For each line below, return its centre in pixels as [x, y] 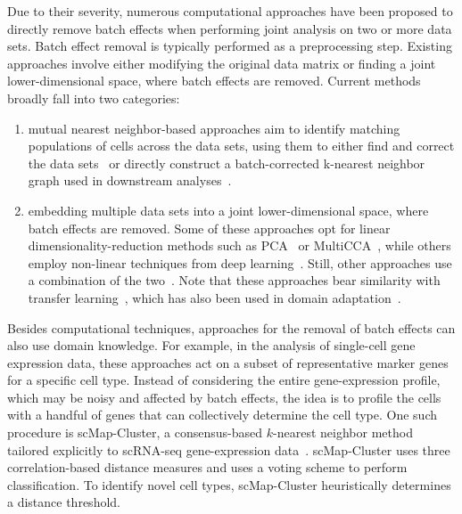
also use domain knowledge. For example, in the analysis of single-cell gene [211, 345]
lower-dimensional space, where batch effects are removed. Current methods [214, 81]
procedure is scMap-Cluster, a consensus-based [135, 432]
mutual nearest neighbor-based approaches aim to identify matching [214, 128]
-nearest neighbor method [343, 432]
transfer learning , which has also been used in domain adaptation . [214, 297]
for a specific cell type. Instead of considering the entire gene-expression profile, [224, 380]
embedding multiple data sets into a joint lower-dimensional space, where [228, 210]
